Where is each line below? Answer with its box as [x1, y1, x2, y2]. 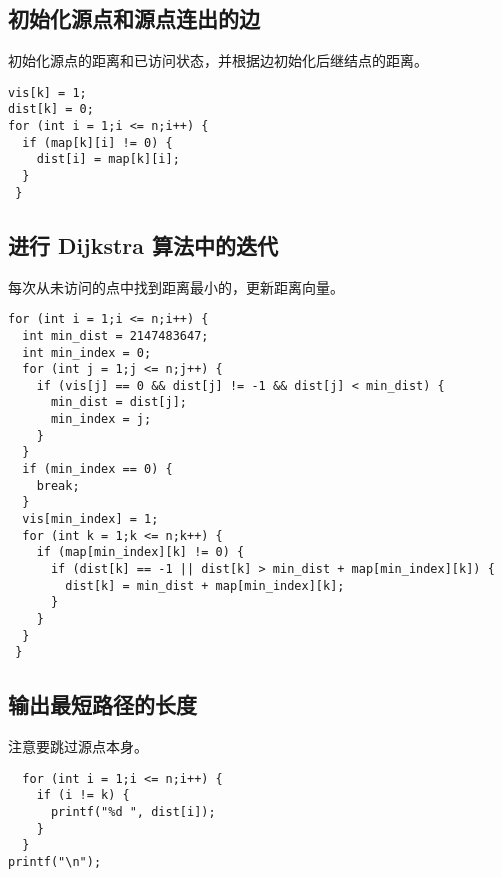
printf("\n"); [8, 855, 102, 870]
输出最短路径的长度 [8, 689, 197, 720]
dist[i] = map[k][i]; [36, 152, 180, 167]
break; [36, 478, 80, 493]
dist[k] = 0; [8, 102, 94, 117]
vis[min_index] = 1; [22, 512, 159, 527]
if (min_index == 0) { [22, 462, 173, 477]
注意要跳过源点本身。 [8, 736, 148, 757]
